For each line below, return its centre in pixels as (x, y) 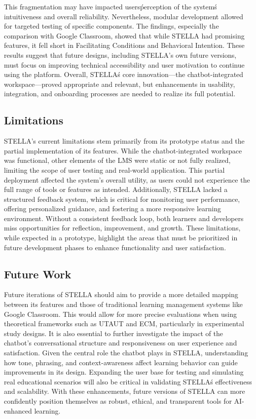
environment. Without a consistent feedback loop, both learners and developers (124, 218)
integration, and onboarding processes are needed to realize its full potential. (120, 94)
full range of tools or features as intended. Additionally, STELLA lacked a (116, 189)
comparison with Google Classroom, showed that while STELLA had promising (124, 35)
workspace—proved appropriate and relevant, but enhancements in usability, (120, 84)
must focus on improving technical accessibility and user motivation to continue (124, 64)
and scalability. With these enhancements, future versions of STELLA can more (125, 391)
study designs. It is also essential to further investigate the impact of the (113, 333)
